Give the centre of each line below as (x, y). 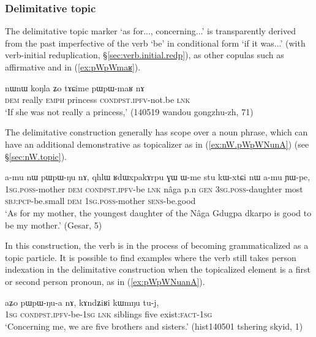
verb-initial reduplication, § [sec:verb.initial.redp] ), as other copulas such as (145, 55)
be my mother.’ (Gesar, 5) (54, 225)
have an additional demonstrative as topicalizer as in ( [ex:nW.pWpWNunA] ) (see (157, 144)
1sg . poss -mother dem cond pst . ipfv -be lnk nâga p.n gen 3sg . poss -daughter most (154, 188)
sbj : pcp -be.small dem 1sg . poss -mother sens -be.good (100, 201)
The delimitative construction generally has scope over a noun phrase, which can (156, 132)
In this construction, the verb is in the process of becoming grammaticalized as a (157, 245)
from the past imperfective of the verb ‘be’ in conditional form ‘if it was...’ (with (155, 43)
